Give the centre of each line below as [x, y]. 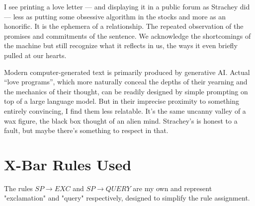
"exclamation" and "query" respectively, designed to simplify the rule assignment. [127, 198]
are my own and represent [172, 188]
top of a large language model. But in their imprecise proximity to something [122, 101]
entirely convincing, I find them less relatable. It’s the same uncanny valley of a [125, 110]
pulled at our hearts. [35, 55]
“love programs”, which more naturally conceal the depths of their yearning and [126, 82]
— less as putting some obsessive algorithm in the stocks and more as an [115, 16]
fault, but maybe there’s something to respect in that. [86, 130]
